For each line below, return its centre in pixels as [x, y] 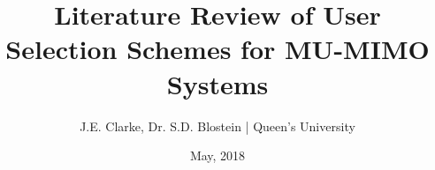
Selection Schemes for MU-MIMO [217, 49]
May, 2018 [217, 155]
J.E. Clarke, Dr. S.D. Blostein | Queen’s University [217, 126]
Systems [217, 83]
